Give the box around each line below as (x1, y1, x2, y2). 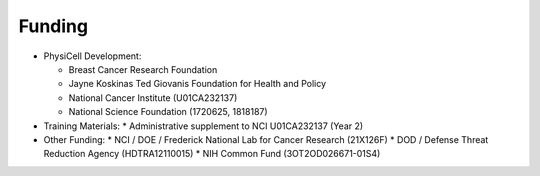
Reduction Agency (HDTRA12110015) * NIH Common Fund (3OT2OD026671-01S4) (43, 148, 381, 160)
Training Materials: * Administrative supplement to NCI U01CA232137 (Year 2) (43, 120, 364, 132)
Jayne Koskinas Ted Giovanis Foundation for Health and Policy (68, 78, 327, 90)
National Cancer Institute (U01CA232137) (68, 91, 238, 104)
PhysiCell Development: (43, 50, 142, 62)
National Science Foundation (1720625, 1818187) (68, 106, 269, 118)
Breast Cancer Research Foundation (68, 63, 218, 75)
